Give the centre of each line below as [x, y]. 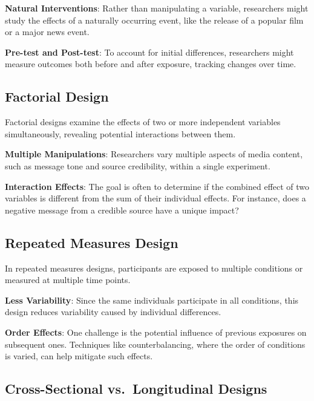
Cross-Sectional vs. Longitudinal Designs [136, 389]
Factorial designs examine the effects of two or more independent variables [143, 122]
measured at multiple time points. [68, 280]
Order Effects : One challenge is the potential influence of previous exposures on [156, 332]
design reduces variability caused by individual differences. [113, 312]
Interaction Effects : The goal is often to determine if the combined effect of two [157, 186]
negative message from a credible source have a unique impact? [122, 210]
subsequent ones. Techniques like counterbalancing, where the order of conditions [155, 344]
